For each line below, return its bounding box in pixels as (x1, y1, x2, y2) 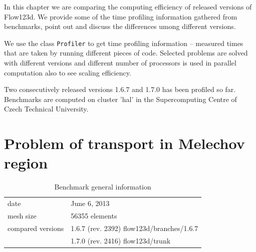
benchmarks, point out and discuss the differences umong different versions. (4, 21, 236, 31)
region (4, 152, 48, 173)
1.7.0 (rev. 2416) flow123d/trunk (71, 235, 171, 245)
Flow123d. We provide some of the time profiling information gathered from (4, 11, 237, 21)
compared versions (8, 222, 64, 233)
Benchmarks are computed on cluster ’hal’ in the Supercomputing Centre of (4, 93, 237, 104)
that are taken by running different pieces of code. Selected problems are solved (4, 47, 248, 58)
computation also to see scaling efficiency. (4, 67, 131, 77)
